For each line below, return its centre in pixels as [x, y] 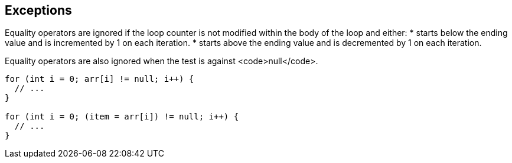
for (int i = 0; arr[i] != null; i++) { [100, 79]
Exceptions [38, 10]
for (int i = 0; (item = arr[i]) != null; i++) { [122, 117]
